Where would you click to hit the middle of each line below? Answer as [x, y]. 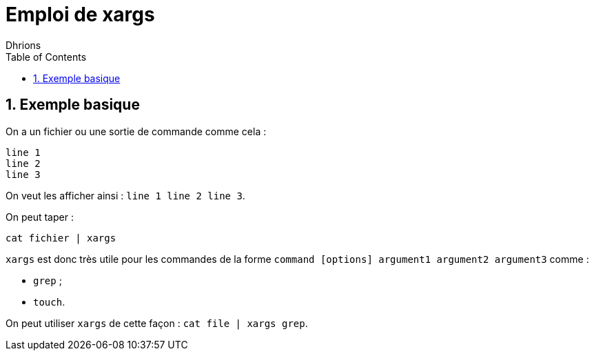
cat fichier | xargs [61, 238]
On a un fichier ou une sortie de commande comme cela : [136, 131]
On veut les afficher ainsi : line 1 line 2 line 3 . [125, 195]
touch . [49, 301]
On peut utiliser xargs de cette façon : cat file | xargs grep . [157, 323]
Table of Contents [46, 57]
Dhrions [23, 45]
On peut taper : [40, 217]
